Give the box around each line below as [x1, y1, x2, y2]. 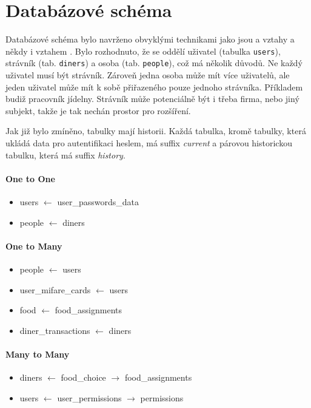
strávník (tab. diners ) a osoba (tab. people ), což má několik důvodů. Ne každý [5, 56, 303, 69]
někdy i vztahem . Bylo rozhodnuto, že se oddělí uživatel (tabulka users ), [5, 44, 281, 57]
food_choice [61, 371, 106, 384]
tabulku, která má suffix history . [5, 148, 125, 161]
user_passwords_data [57, 195, 139, 208]
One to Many [5, 239, 62, 252]
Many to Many [5, 347, 70, 360]
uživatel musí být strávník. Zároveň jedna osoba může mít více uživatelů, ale [5, 69, 290, 81]
